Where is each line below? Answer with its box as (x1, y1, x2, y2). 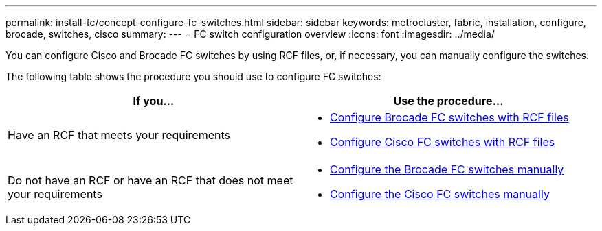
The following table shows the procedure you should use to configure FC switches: (5, 71, 381, 82)
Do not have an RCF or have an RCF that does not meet (8, 173, 293, 187)
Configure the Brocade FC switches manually (330, 162, 564, 176)
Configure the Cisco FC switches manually (330, 187, 550, 201)
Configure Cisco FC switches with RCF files (330, 135, 555, 149)
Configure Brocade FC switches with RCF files (330, 110, 569, 124)
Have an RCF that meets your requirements (8, 128, 231, 142)
